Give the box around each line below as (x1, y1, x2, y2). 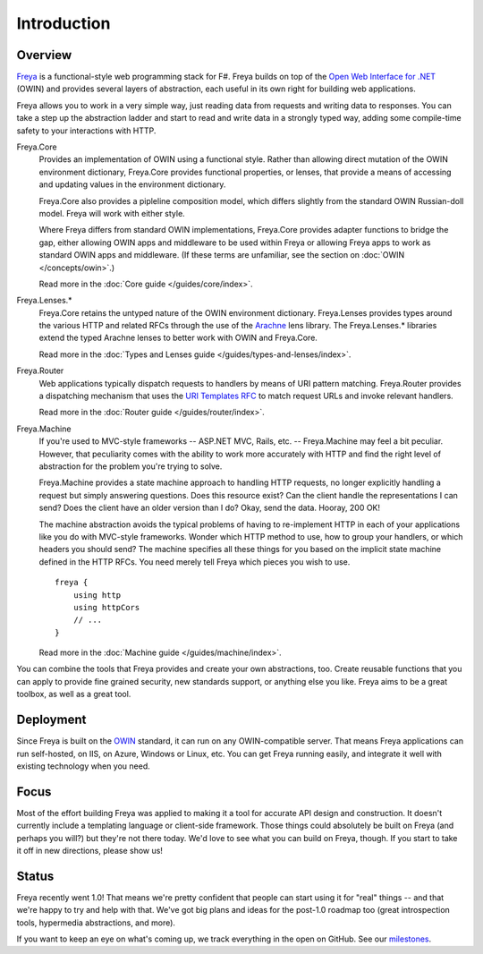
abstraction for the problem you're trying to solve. (38, 461, 223, 472)
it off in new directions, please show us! (16, 846, 163, 856)
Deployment (16, 712, 87, 728)
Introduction (16, 13, 111, 33)
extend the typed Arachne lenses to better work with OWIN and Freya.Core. (38, 332, 318, 344)
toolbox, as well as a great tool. (16, 689, 131, 700)
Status (16, 868, 55, 883)
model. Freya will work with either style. (38, 208, 185, 218)
